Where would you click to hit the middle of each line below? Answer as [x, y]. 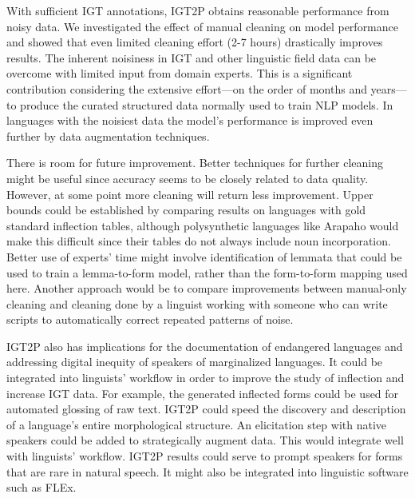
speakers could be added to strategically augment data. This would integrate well [205, 440]
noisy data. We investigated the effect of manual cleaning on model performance [202, 26]
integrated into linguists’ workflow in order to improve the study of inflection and [206, 378]
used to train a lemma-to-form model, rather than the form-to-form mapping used [207, 272]
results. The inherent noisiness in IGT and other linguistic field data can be [192, 57]
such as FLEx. [41, 487]
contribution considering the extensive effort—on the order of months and [187, 88]
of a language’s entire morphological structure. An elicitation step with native [197, 424]
